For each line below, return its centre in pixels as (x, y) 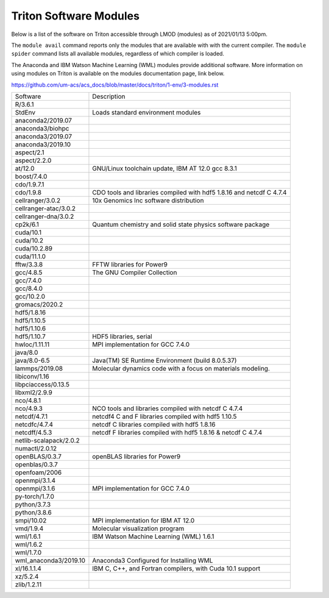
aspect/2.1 (30, 152)
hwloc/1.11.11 (32, 344)
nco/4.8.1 (28, 400)
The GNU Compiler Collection (135, 272)
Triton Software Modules (76, 16)
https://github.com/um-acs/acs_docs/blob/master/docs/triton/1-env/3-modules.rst (115, 85)
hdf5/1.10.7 (30, 336)
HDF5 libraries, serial (122, 336)
